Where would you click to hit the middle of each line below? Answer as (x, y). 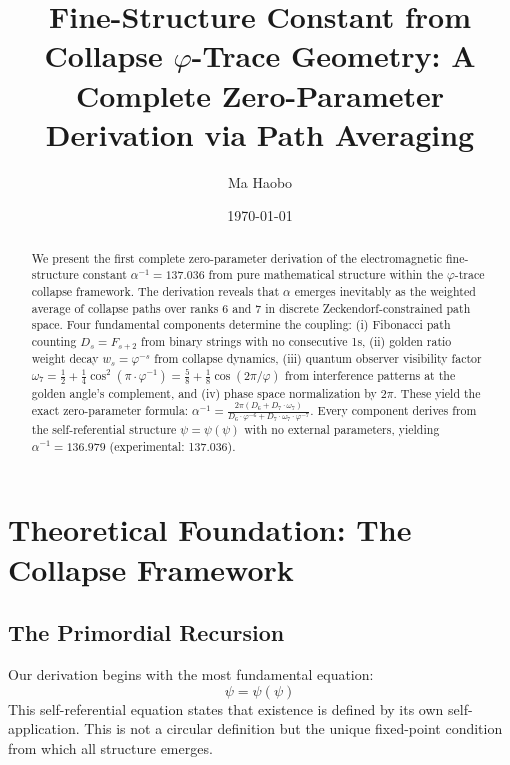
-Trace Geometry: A (333, 55)
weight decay (65, 357)
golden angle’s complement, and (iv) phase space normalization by (204, 392)
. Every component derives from (393, 409)
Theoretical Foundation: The (210, 529)
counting (54, 340)
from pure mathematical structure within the (325, 274)
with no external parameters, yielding (342, 429)
